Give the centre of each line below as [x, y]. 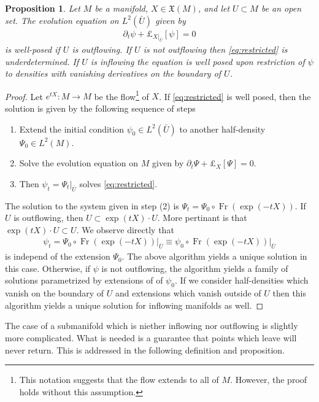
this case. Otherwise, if [48, 268]
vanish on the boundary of [55, 293]
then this [290, 293]
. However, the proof [269, 380]
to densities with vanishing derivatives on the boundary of [113, 73]
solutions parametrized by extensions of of [84, 280]
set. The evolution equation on [62, 20]
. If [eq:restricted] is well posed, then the [235, 96]
